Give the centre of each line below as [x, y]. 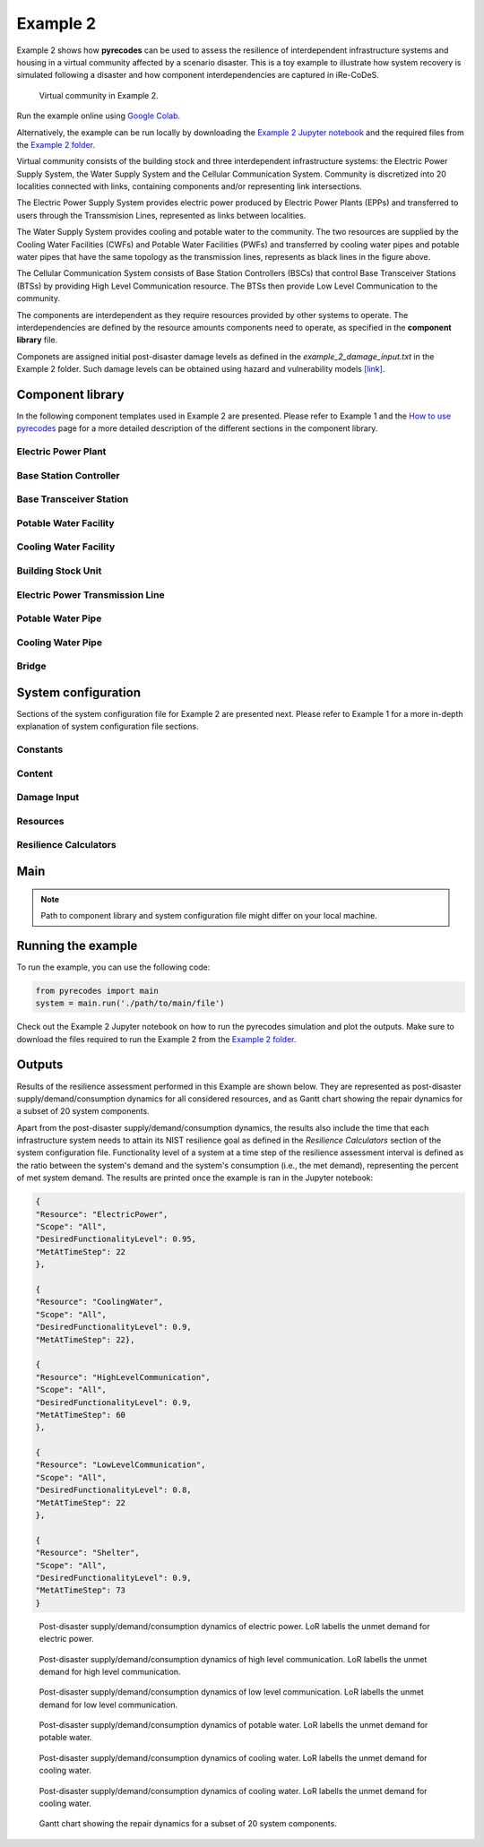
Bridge [31, 666]
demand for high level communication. [110, 1671]
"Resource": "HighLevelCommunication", [123, 1377]
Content [35, 773]
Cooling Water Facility [66, 547]
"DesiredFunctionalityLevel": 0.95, [116, 1239]
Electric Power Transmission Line [91, 594]
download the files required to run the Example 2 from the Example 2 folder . [156, 1039]
